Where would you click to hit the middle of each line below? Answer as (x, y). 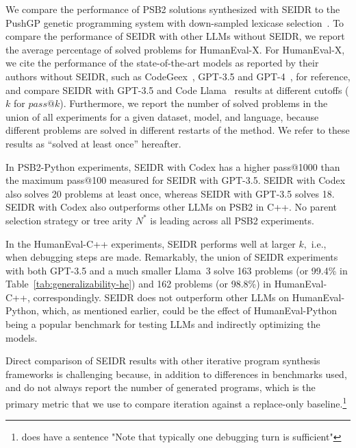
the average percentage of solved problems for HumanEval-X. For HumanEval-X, (175, 49)
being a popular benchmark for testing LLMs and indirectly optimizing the (163, 324)
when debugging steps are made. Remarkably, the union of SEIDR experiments (172, 257)
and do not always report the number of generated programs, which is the (161, 387)
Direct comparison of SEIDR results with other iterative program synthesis (163, 361)
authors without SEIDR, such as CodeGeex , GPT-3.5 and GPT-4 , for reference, (178, 76)
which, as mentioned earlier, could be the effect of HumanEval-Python (190, 310)
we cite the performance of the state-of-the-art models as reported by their (162, 63)
